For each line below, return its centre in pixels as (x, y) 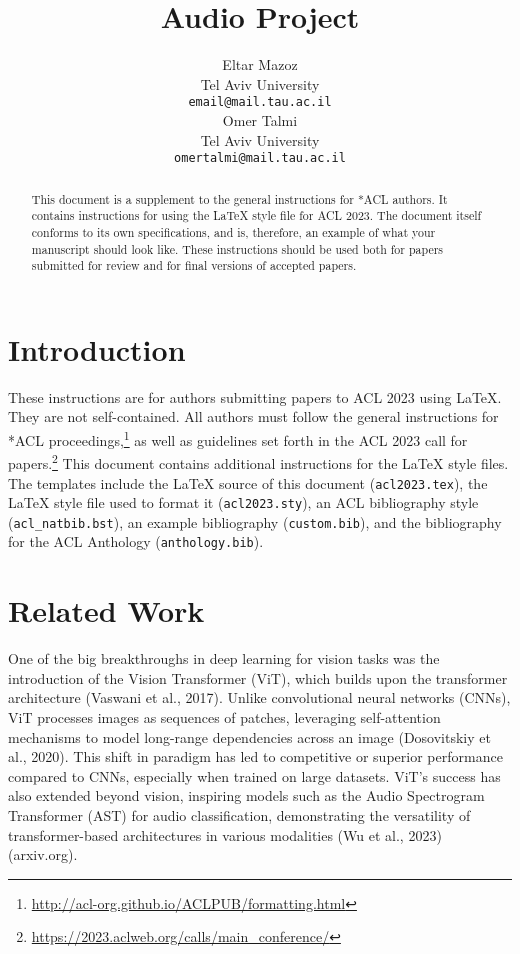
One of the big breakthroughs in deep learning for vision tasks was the (224, 658)
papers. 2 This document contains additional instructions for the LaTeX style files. (258, 461)
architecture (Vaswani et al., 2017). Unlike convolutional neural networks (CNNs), (259, 697)
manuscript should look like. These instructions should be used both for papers (237, 248)
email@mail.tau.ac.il (260, 102)
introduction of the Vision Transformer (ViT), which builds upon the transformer (258, 677)
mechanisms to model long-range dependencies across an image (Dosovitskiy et (249, 736)
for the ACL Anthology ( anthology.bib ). (136, 541)
